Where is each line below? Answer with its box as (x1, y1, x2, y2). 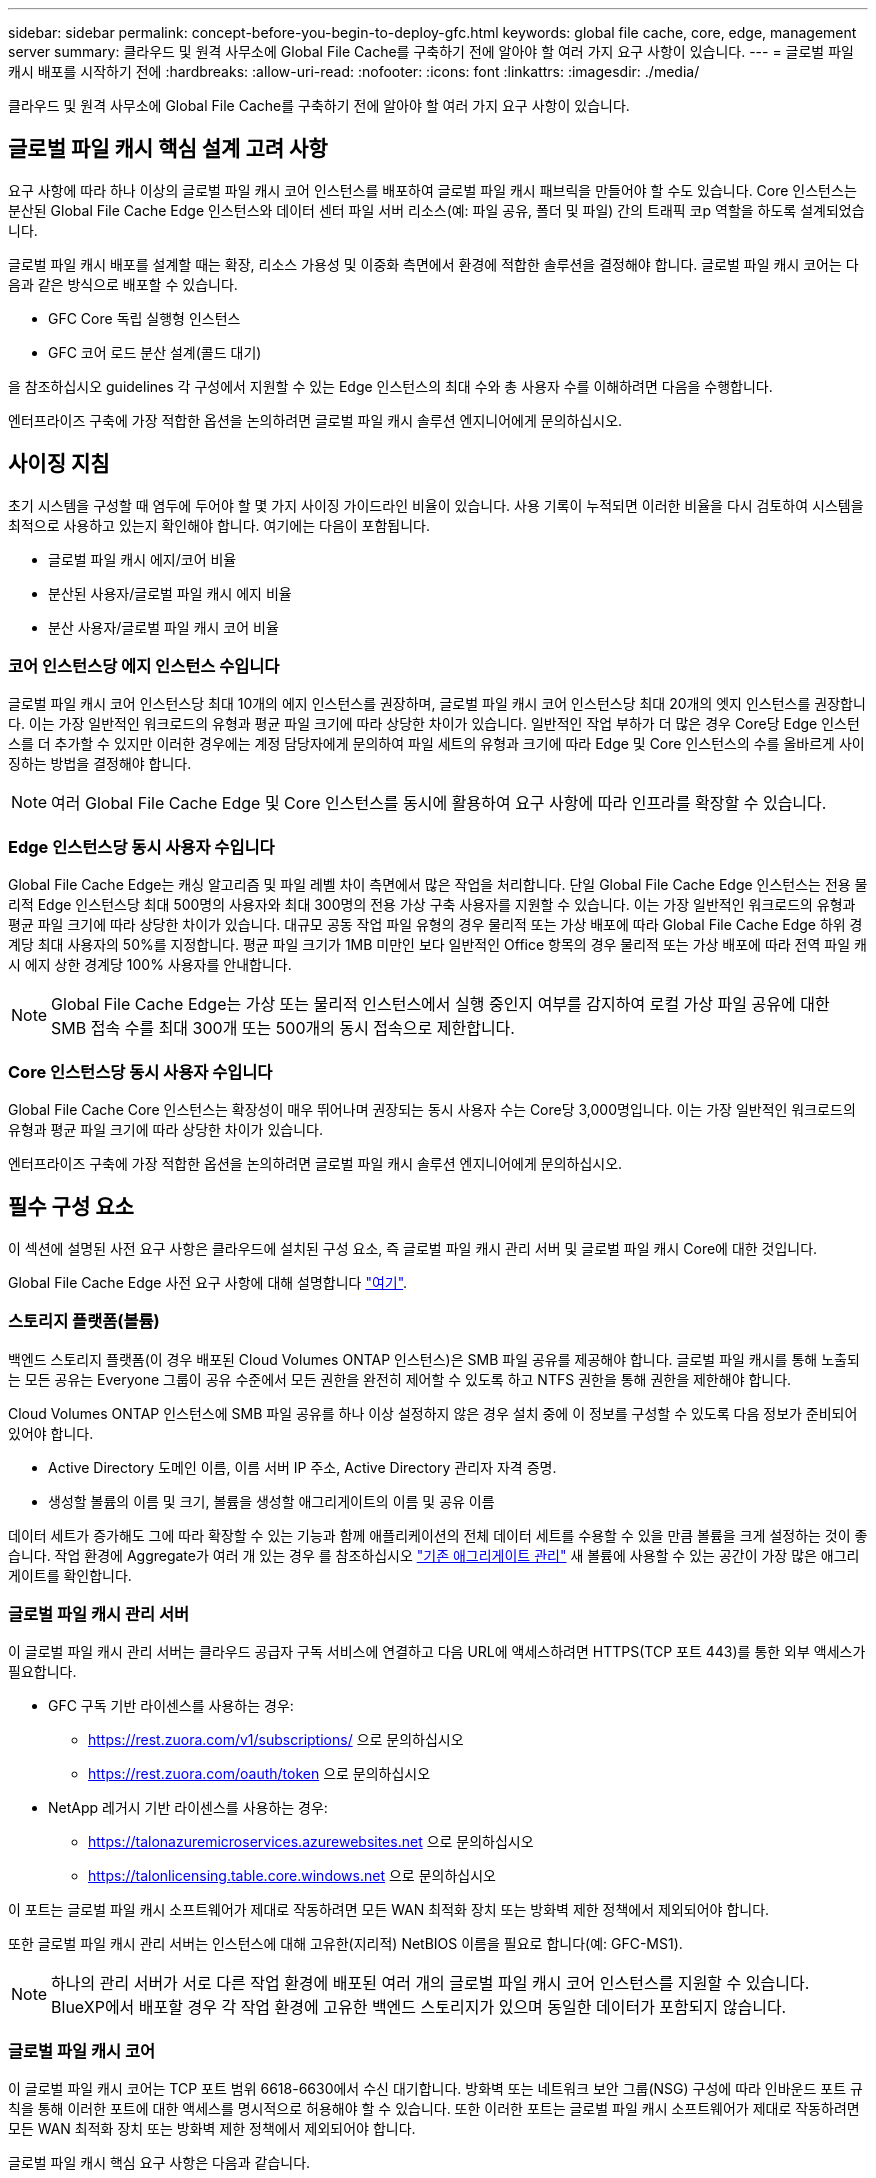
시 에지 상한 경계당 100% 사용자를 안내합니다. (8, 956, 292, 974)
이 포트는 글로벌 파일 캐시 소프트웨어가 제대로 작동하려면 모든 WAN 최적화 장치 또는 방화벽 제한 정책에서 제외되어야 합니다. (8, 1901, 770, 1919)
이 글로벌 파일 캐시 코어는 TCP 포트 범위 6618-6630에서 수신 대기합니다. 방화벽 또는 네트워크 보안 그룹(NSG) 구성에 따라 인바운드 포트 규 (8, 2080, 863, 2098)
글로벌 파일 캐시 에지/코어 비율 (48, 550, 237, 568)
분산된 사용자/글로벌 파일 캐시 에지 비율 (48, 584, 292, 602)
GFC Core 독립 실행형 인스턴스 (48, 309, 241, 327)
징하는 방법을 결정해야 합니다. (8, 755, 192, 773)
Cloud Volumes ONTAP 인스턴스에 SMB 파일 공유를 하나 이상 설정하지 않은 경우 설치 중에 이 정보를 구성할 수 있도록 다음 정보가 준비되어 (8, 1404, 858, 1422)
